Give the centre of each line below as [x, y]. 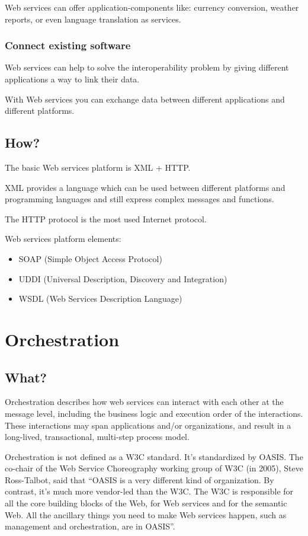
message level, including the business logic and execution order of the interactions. [154, 413]
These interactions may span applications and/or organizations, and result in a [148, 425]
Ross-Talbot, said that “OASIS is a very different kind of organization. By [139, 479]
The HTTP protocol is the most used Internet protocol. [106, 218]
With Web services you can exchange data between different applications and [145, 99]
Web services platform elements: [63, 239]
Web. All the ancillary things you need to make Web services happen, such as [146, 514]
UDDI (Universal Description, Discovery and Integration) [123, 278]
